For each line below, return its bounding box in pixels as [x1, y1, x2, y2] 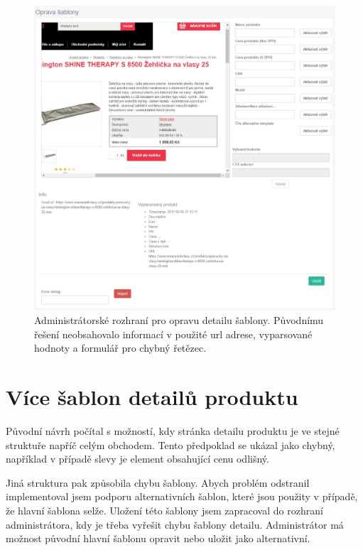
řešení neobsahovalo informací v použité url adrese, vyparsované [34, 326, 313, 341]
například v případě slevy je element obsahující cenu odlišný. [6, 451, 269, 466]
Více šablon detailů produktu [6, 382, 298, 411]
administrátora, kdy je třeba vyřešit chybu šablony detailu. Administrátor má [6, 517, 344, 532]
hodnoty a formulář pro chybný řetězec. [34, 340, 207, 355]
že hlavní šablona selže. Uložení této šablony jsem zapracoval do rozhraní [6, 503, 323, 518]
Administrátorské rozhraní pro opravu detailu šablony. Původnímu [34, 313, 324, 328]
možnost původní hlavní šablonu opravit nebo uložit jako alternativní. [6, 531, 310, 546]
